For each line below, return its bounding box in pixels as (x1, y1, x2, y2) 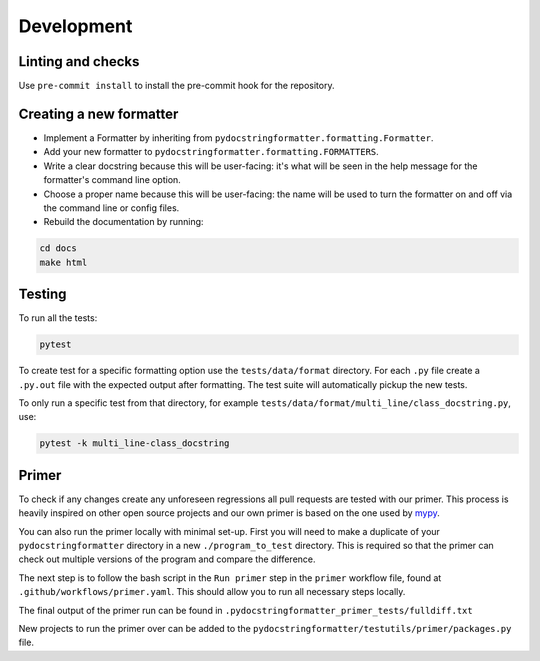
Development (18, 15, 133, 37)
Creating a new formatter (18, 105, 179, 122)
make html (39, 256, 88, 268)
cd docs (39, 243, 77, 254)
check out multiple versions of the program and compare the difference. (18, 553, 316, 565)
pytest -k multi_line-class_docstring (39, 438, 230, 449)
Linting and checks (18, 53, 140, 70)
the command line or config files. (43, 201, 180, 214)
